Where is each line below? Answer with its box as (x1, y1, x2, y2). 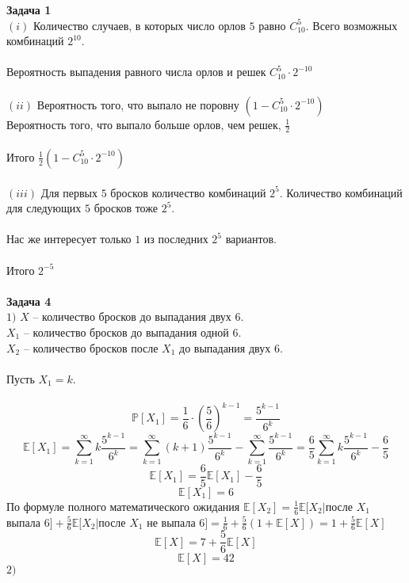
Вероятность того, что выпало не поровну (36, 96, 239, 112)
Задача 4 (6, 292, 52, 309)
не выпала (147, 513, 196, 530)
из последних (143, 231, 208, 247)
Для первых (40, 184, 98, 200)
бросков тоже (94, 200, 158, 216)
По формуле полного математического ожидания (6, 497, 240, 514)
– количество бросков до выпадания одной (23, 323, 229, 340)
